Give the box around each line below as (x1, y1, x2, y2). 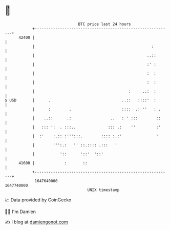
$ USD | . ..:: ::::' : (5, 97, 157, 103)
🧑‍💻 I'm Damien (5, 208, 36, 215)
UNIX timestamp (87, 187, 120, 193)
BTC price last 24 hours (78, 22, 131, 27)
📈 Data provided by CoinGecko (5, 197, 72, 203)
